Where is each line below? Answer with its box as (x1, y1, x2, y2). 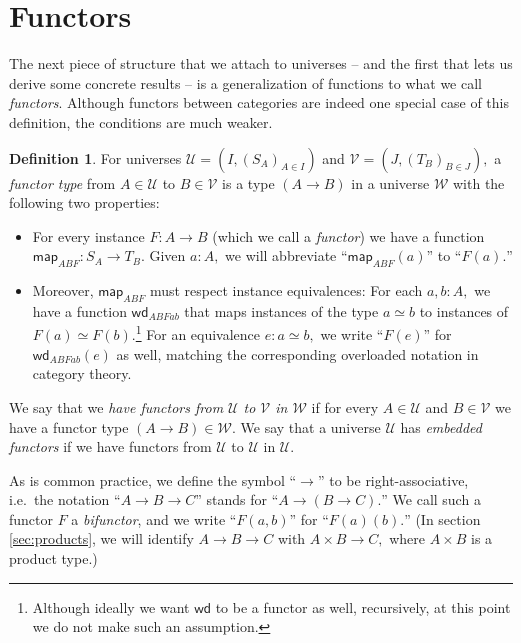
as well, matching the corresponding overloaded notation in (116, 343, 479, 364)
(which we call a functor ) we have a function (212, 225, 485, 246)
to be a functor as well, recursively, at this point (215, 596, 511, 617)
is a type (222, 172, 275, 193)
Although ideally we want (32, 596, 190, 617)
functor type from (9, 172, 116, 193)
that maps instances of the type (184, 300, 379, 321)
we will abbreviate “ (225, 245, 348, 266)
